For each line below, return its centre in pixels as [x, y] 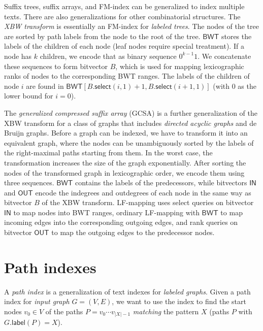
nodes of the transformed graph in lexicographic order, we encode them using [124, 172]
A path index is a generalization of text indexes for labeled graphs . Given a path [127, 291]
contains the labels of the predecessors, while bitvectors [161, 183]
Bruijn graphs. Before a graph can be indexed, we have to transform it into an [126, 133]
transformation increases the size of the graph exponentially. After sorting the [125, 162]
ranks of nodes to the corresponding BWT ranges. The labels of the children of [127, 76]
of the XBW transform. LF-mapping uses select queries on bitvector [148, 202]
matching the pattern [166, 311]
